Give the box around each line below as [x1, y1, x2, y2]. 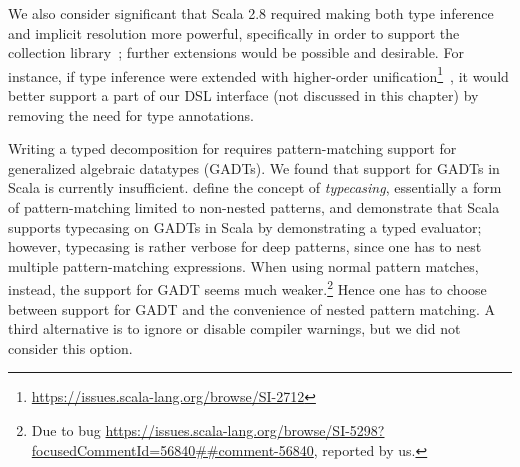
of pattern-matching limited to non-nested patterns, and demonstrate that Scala [8, 197, 500, 217]
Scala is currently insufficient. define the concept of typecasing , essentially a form [8, 177, 502, 198]
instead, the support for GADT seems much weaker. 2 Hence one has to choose [8, 276, 487, 300]
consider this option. [8, 337, 133, 358]
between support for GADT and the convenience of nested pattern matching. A [8, 298, 496, 319]
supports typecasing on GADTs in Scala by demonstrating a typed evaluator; [8, 216, 482, 237]
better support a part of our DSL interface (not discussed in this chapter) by [8, 85, 479, 106]
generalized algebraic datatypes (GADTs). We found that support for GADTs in [8, 157, 500, 178]
